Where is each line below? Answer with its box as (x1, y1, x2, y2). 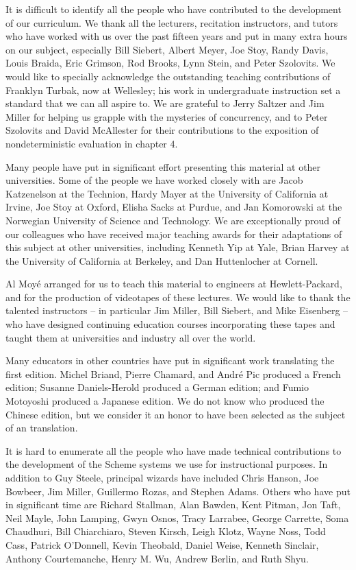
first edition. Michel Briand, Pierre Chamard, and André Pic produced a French (5, 366, 341, 381)
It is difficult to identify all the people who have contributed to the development (5, 2, 342, 16)
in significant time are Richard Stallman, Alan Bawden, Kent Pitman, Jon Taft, (5, 497, 341, 512)
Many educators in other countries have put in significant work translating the (5, 353, 335, 368)
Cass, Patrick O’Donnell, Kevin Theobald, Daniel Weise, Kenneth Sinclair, (5, 537, 319, 551)
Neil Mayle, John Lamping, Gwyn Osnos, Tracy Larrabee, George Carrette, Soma (5, 510, 349, 525)
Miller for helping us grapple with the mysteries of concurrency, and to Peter (5, 109, 328, 123)
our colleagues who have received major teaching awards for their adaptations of (5, 226, 342, 241)
